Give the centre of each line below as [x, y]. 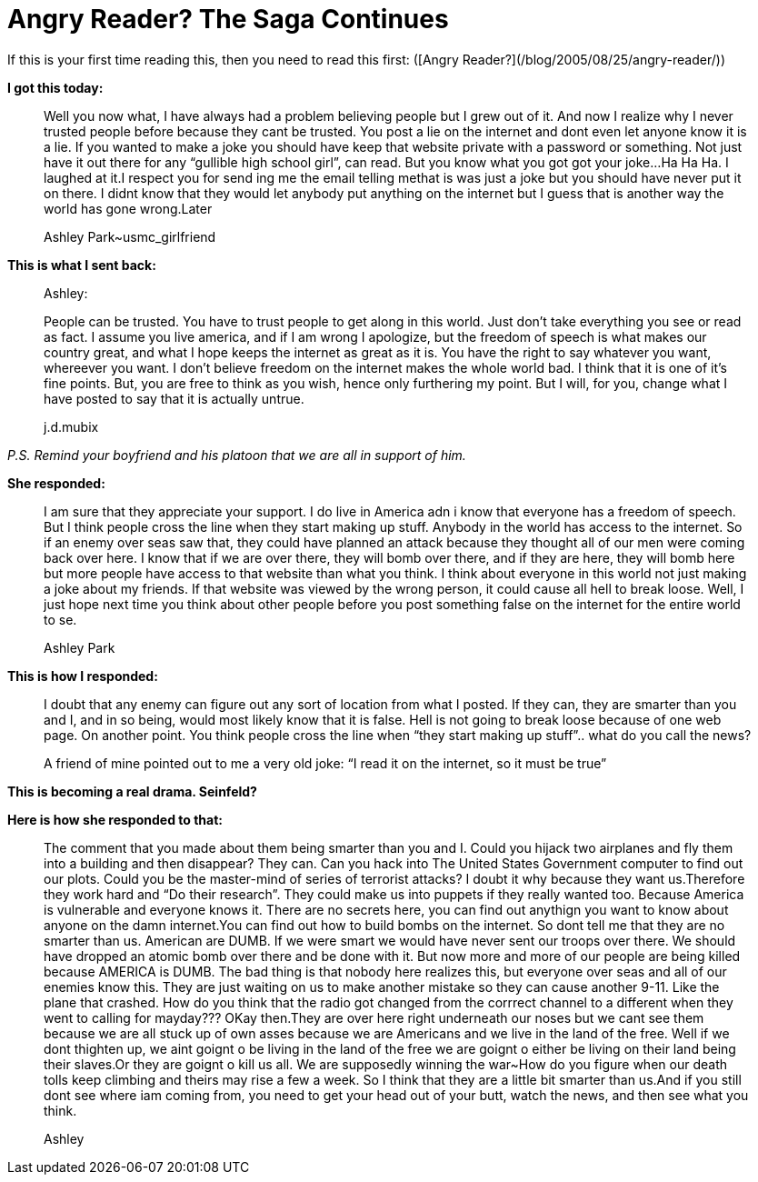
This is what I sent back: [82, 265]
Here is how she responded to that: [115, 819]
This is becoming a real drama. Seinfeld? [132, 791]
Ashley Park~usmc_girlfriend [130, 236]
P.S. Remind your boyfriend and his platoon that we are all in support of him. [237, 455]
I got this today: [55, 87]
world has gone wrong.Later [128, 208]
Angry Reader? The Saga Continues [228, 19]
